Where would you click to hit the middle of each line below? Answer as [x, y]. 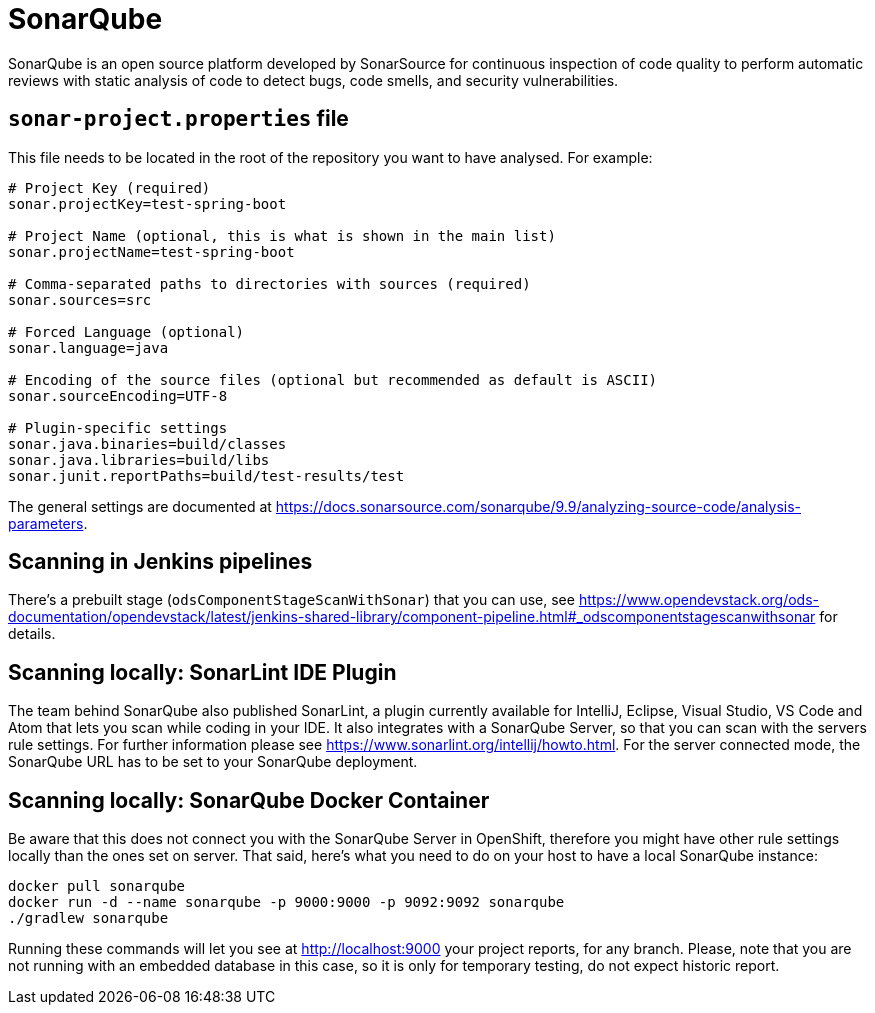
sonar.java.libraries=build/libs [139, 459]
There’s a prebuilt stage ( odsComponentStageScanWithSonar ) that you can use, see [291, 600]
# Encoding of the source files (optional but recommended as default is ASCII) [333, 379]
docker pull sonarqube [97, 886]
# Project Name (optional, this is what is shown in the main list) [282, 235]
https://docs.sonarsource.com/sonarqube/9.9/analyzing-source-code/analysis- [538, 506]
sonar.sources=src [80, 299]
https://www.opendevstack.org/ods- [698, 600]
